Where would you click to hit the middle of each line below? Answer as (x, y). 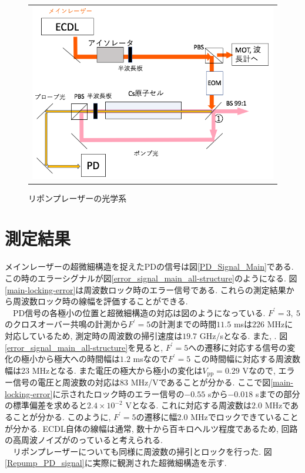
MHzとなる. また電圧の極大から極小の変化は (117, 370)
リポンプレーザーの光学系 (78, 198)
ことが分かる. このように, (62, 416)
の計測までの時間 (184, 324)
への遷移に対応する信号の (238, 347)
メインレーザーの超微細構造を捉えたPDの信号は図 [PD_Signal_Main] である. (149, 266)
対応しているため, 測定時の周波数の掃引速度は (94, 335)
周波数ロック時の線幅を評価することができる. (100, 301)
